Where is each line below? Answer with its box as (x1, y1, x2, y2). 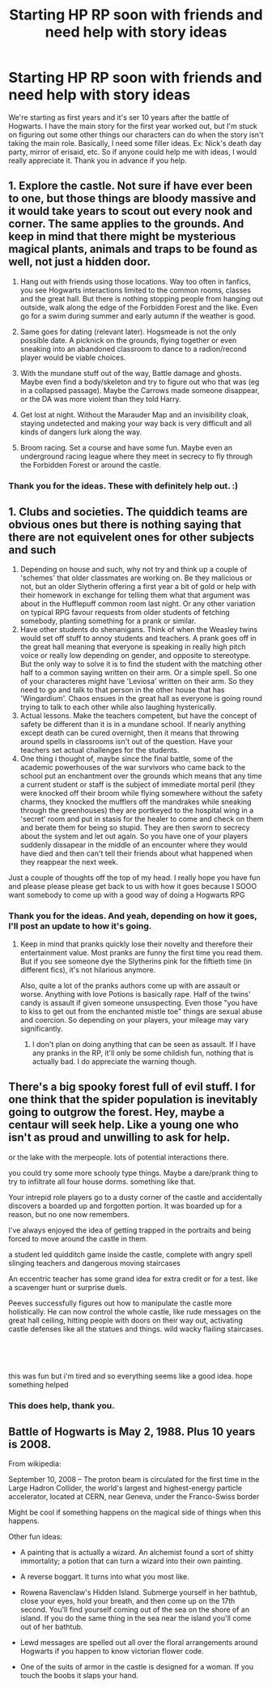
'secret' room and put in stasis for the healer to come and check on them (19, 814, 264, 824)
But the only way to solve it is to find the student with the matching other (19, 659, 263, 669)
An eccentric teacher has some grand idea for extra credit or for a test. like (8, 1274, 258, 1284)
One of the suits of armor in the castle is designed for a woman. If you (19, 1662, 253, 1672)
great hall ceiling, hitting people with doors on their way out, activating (8, 1315, 243, 1325)
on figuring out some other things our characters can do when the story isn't (8, 130, 264, 139)
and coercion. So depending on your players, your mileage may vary (19, 1015, 249, 1024)
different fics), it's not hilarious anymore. (19, 964, 156, 974)
